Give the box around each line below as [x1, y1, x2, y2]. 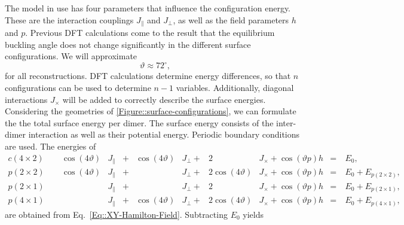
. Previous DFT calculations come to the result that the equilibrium [25, 26, 275, 39]
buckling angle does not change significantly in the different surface [5, 38, 251, 50]
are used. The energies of [5, 139, 96, 152]
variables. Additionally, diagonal [176, 81, 294, 93]
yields [243, 208, 264, 220]
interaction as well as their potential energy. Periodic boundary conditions [28, 128, 300, 141]
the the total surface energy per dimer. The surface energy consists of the [5, 116, 274, 129]
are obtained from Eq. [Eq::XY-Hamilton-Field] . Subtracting [5, 208, 228, 220]
